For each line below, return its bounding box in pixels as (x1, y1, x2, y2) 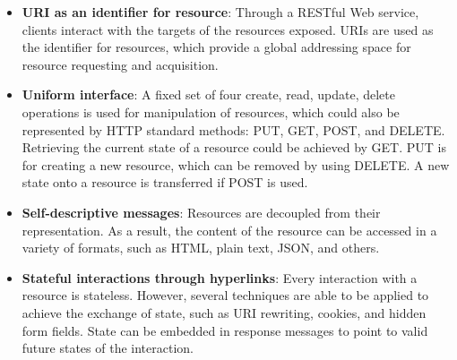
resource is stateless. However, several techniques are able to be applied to (22, 286, 429, 304)
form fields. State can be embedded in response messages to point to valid (22, 321, 428, 339)
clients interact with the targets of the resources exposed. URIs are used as (22, 20, 434, 39)
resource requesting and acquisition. (22, 55, 219, 73)
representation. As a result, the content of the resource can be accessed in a (22, 220, 437, 239)
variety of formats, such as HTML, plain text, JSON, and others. (22, 238, 380, 257)
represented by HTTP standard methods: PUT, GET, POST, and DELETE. (22, 120, 445, 139)
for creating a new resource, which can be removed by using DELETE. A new (22, 155, 450, 174)
